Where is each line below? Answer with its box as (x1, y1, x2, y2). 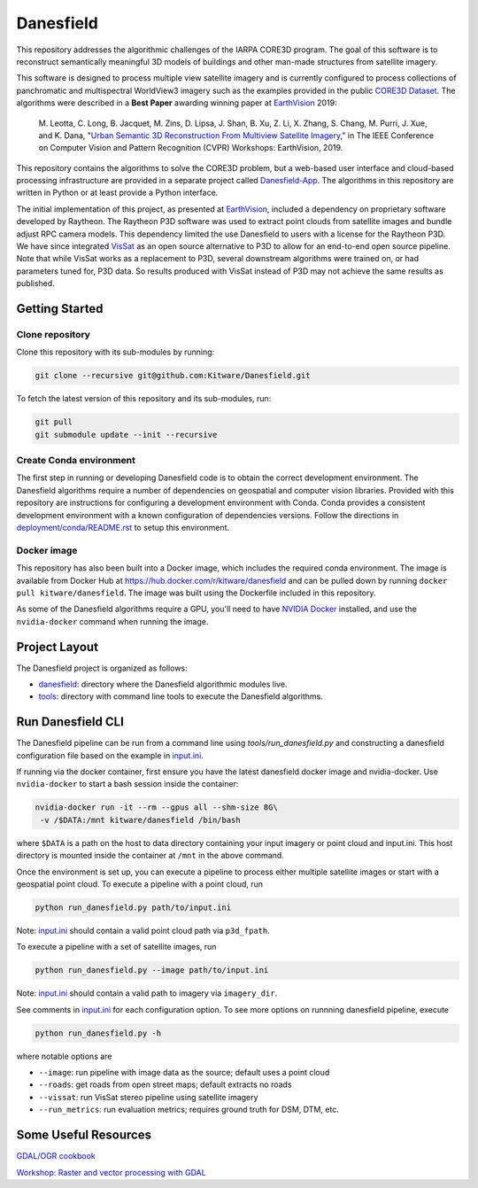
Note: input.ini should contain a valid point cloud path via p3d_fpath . (16, 925, 270, 936)
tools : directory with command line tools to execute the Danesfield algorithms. (38, 691, 323, 702)
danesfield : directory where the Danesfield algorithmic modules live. (38, 679, 288, 689)
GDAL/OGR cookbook (16, 1151, 96, 1161)
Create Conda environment (16, 454, 136, 467)
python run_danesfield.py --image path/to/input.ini (35, 966, 269, 975)
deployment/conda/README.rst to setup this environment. (16, 522, 230, 532)
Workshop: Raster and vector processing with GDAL (16, 1167, 207, 1177)
